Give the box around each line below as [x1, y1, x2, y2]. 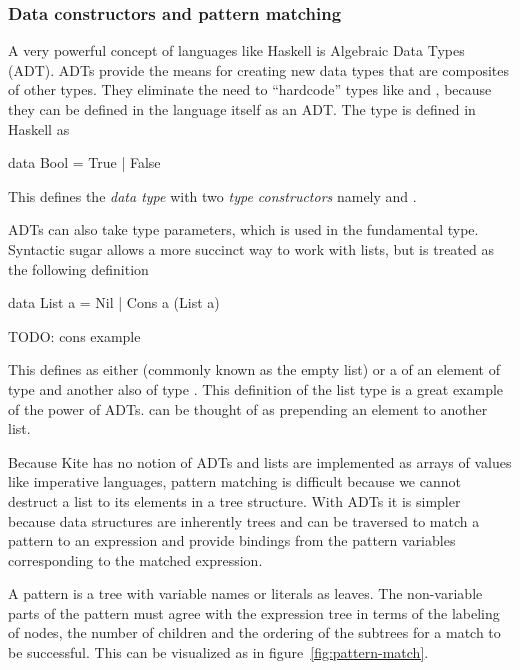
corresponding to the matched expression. [8, 549, 263, 570]
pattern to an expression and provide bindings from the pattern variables [8, 530, 456, 551]
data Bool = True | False [8, 152, 161, 173]
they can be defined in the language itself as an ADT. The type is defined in [8, 99, 476, 119]
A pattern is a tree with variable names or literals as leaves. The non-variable [8, 583, 483, 604]
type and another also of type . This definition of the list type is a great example [8, 378, 504, 399]
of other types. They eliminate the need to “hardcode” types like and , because [8, 79, 492, 100]
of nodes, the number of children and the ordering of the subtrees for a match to [8, 622, 501, 643]
